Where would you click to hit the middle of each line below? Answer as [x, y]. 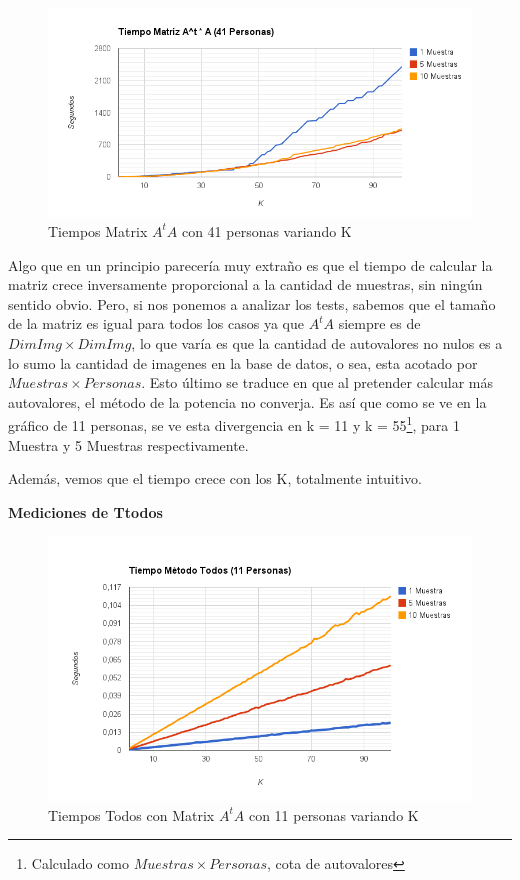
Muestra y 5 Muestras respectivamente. [128, 444]
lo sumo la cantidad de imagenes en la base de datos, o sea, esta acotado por [243, 362]
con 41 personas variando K [266, 230]
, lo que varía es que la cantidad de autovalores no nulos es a [317, 342]
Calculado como [80, 863]
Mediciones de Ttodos [85, 511]
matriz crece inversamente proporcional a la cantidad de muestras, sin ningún [245, 284]
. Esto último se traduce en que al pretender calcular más [317, 382]
